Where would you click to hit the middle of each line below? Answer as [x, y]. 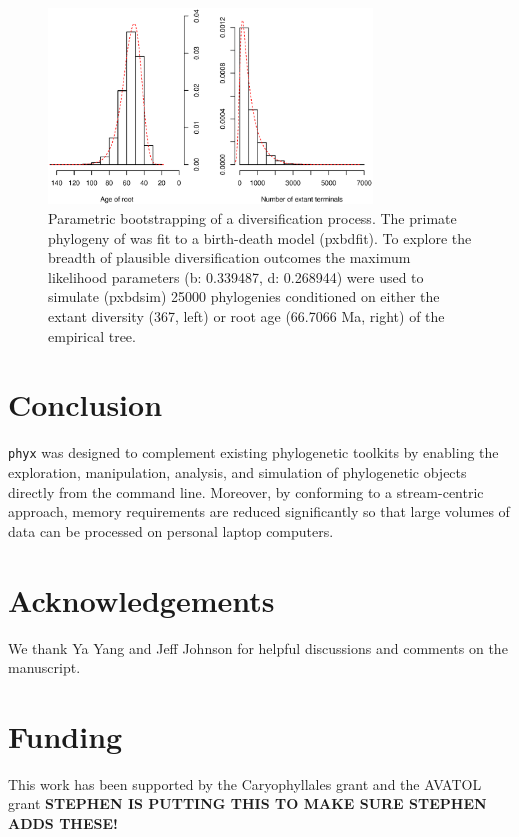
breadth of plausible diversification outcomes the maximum [229, 257]
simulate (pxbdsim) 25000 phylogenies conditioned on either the [244, 296]
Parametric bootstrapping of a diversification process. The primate [252, 218]
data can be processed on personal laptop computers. [171, 530]
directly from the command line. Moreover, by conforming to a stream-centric [246, 491]
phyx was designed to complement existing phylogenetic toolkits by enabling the [253, 452]
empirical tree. [92, 335]
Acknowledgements [141, 599]
